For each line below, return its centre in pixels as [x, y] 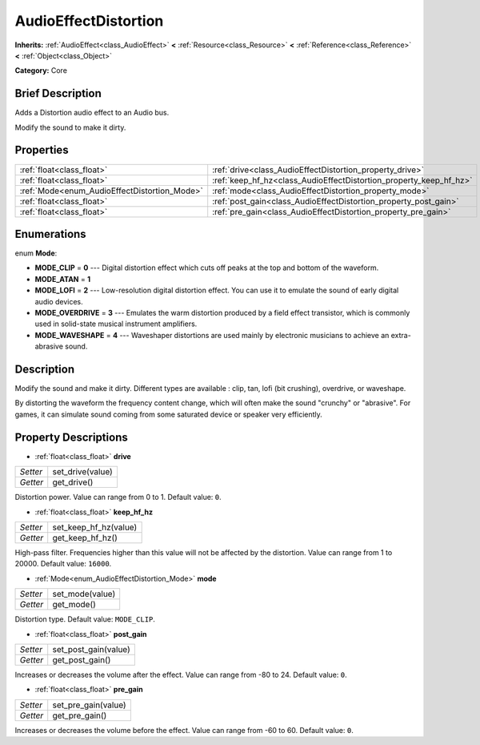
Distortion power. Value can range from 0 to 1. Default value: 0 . [118, 497]
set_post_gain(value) [92, 649]
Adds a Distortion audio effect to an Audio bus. [92, 113]
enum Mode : [36, 253]
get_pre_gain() [80, 715]
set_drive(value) [83, 472]
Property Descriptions [71, 437]
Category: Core [41, 70]
